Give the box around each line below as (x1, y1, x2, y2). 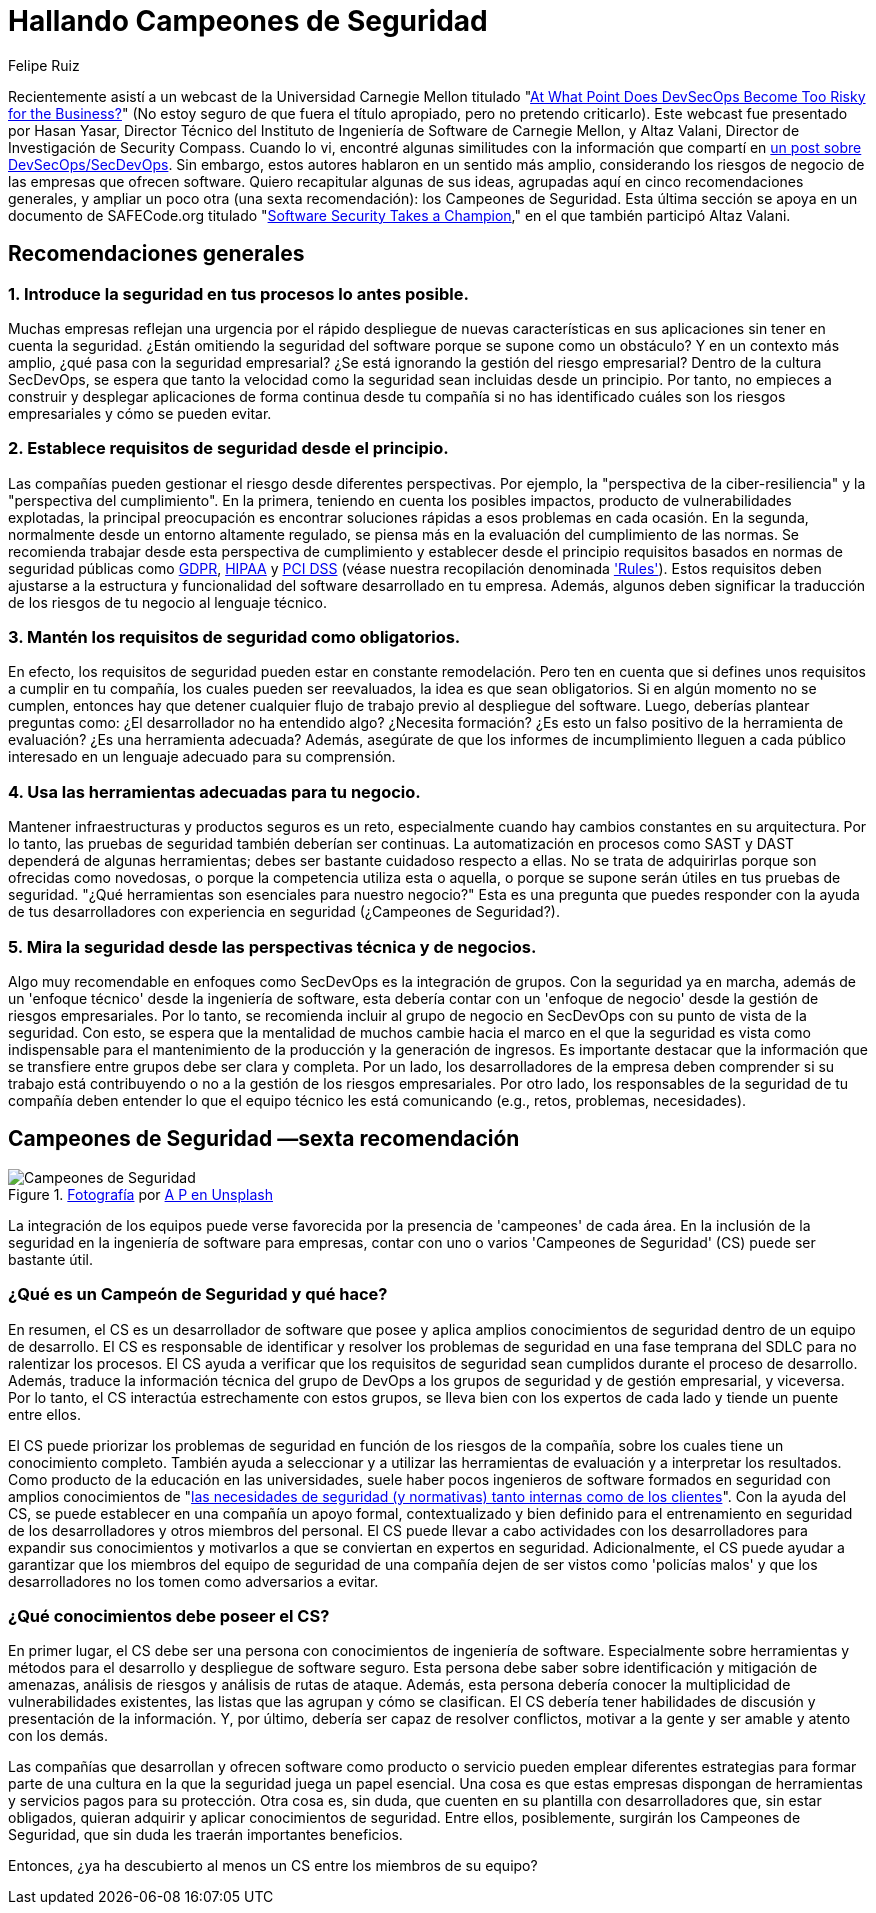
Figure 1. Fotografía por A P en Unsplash (8, 1185, 273, 1203)
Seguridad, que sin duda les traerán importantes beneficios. (8, 1826, 403, 1844)
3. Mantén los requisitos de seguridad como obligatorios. (8, 627, 461, 648)
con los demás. (8, 1727, 108, 1745)
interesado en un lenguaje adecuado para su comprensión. (8, 748, 396, 766)
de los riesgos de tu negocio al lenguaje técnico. (8, 593, 327, 611)
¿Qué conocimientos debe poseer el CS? (8, 1605, 330, 1626)
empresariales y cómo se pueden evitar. (8, 404, 272, 422)
